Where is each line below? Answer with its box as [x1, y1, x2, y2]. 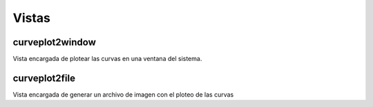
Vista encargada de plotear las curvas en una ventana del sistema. [12, 55, 202, 63]
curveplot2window [12, 36, 97, 48]
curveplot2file [12, 72, 76, 84]
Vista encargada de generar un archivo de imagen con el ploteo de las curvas [12, 90, 234, 99]
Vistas [12, 10, 51, 25]
